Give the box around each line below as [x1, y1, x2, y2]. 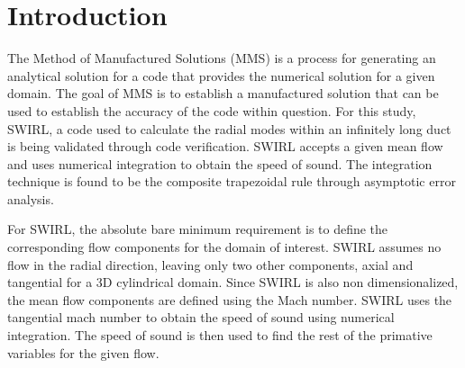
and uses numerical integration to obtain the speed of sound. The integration [7, 154, 433, 173]
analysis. [7, 189, 54, 208]
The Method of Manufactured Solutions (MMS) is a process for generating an [7, 49, 436, 67]
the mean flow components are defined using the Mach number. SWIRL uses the [7, 290, 452, 309]
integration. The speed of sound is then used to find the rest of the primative [7, 326, 433, 345]
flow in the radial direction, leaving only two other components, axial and [7, 255, 414, 274]
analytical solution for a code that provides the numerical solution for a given [7, 66, 435, 85]
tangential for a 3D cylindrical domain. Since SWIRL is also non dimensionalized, [7, 273, 459, 292]
